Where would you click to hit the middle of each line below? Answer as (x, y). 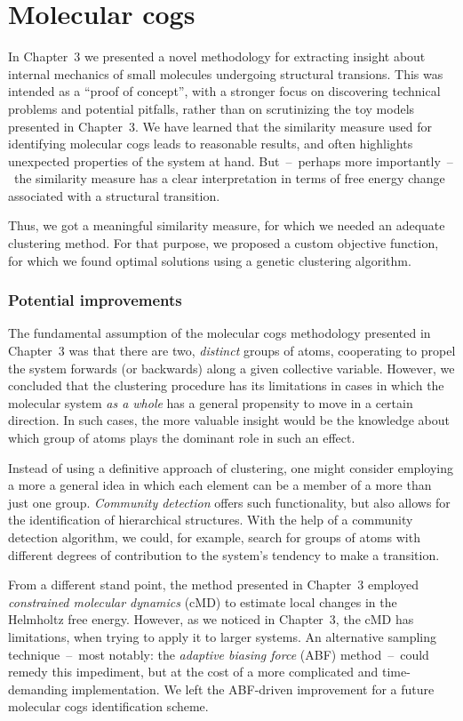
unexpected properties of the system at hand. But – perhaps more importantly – (231, 160)
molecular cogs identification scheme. (108, 706)
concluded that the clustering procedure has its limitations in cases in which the (226, 385)
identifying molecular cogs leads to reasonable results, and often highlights (211, 144)
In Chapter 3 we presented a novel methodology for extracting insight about (217, 56)
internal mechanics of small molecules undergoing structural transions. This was (226, 73)
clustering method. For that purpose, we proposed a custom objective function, (224, 243)
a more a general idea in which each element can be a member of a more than (220, 485)
